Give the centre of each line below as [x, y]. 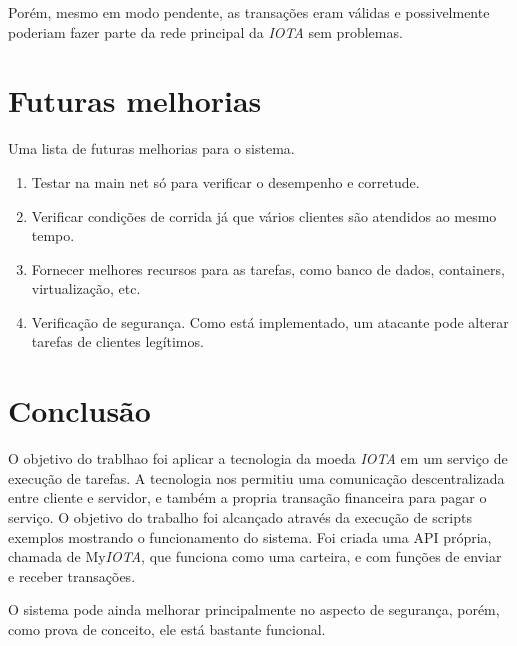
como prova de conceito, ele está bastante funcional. [167, 628]
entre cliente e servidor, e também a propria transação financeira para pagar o [247, 497]
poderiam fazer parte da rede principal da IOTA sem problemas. [205, 31]
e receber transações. [72, 575]
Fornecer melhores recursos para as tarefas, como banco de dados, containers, [268, 268]
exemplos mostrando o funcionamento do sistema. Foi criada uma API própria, [250, 536]
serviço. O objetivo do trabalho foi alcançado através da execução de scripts [240, 516]
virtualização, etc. [86, 288]
